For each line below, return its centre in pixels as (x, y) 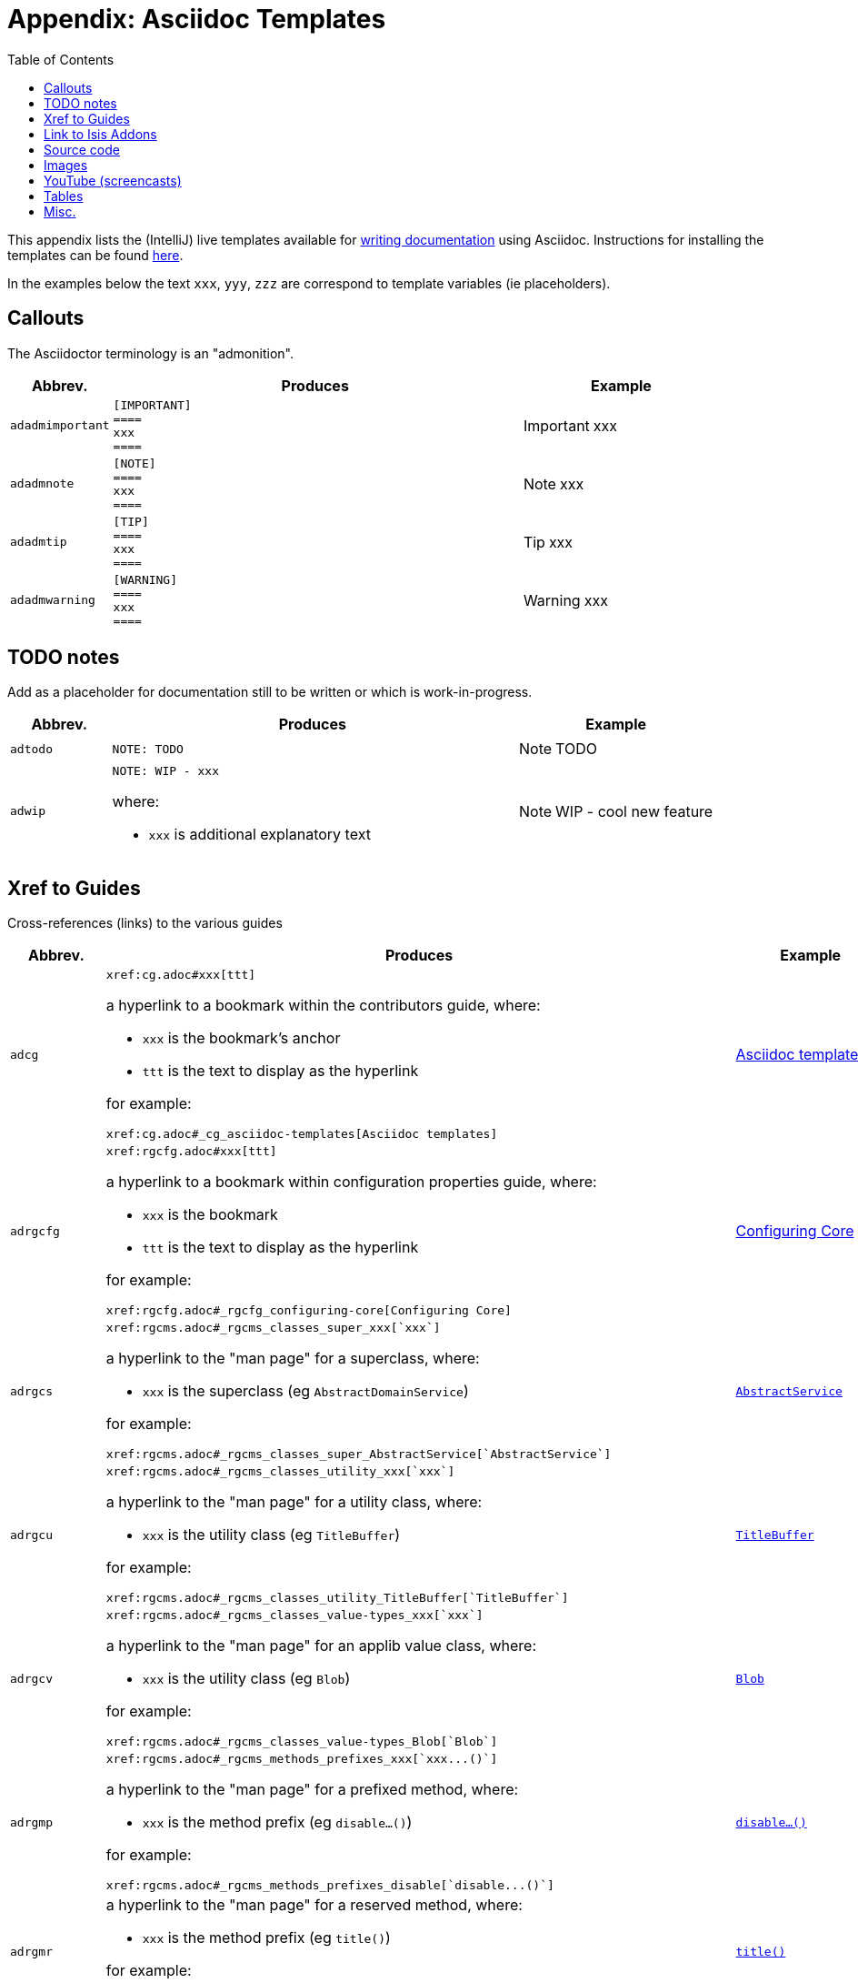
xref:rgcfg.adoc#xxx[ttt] (191, 1152)
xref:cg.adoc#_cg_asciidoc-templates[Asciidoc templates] (302, 1134)
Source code (82, 149)
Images (66, 165)
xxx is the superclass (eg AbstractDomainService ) (305, 1391)
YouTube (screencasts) (113, 180)
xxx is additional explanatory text (259, 835)
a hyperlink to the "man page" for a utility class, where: (294, 1502)
